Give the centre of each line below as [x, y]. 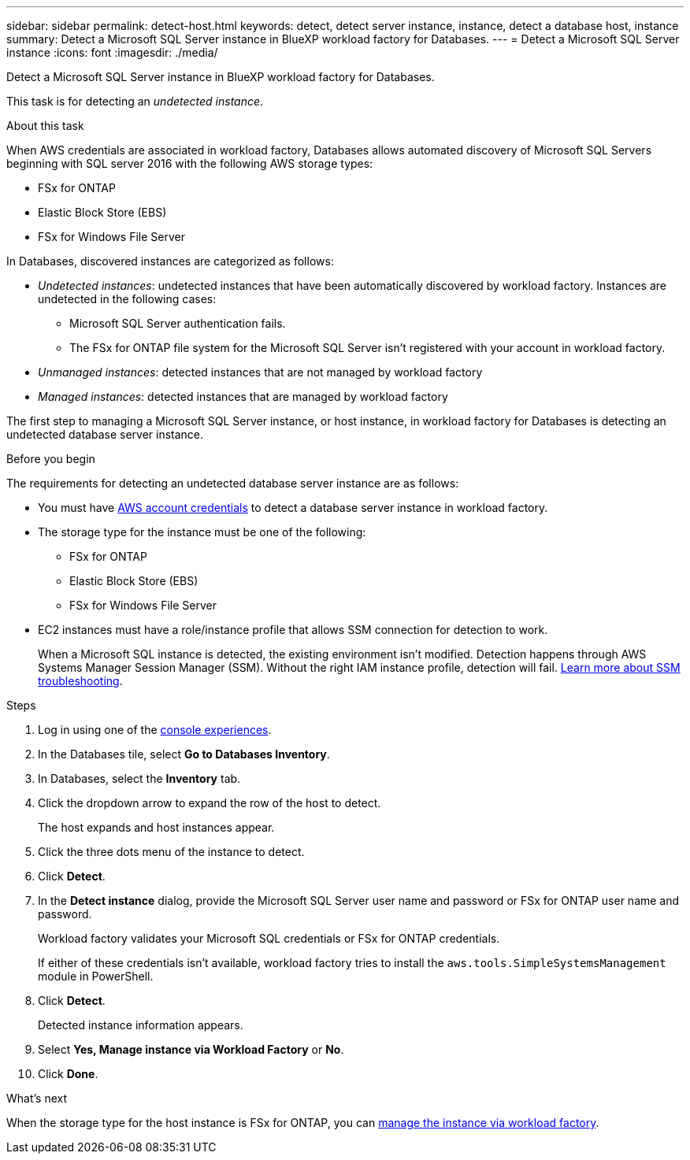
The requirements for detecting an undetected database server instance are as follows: [233, 483]
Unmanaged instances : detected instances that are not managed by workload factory [260, 372]
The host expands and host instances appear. [156, 827]
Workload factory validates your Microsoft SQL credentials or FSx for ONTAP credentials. [269, 938]
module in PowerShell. [96, 976]
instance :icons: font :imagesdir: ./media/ [112, 52]
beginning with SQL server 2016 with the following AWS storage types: [190, 163]
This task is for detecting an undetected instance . [135, 101]
